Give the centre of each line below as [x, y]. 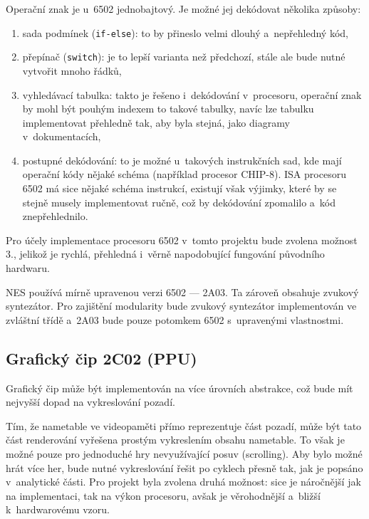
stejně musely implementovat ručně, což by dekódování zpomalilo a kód [179, 202]
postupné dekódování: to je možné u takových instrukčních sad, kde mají [182, 160]
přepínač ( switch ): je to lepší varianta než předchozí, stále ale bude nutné [184, 57]
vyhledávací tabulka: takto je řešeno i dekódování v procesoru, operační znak [192, 94]
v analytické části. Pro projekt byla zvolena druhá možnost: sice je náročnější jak [183, 482]
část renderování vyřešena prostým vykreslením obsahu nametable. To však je [175, 440]
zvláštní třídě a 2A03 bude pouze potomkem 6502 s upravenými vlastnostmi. [175, 319]
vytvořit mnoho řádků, [72, 70]
